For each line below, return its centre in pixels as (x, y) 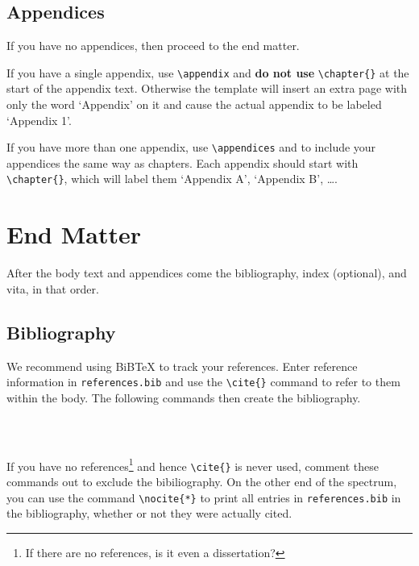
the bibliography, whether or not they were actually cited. (149, 513)
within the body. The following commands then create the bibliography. (184, 397)
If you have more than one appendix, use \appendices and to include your (191, 147)
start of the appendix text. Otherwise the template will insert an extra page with (207, 88)
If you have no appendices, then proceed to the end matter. (153, 46)
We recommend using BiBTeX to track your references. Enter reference (182, 366)
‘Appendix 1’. (39, 120)
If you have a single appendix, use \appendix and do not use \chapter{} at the (208, 72)
